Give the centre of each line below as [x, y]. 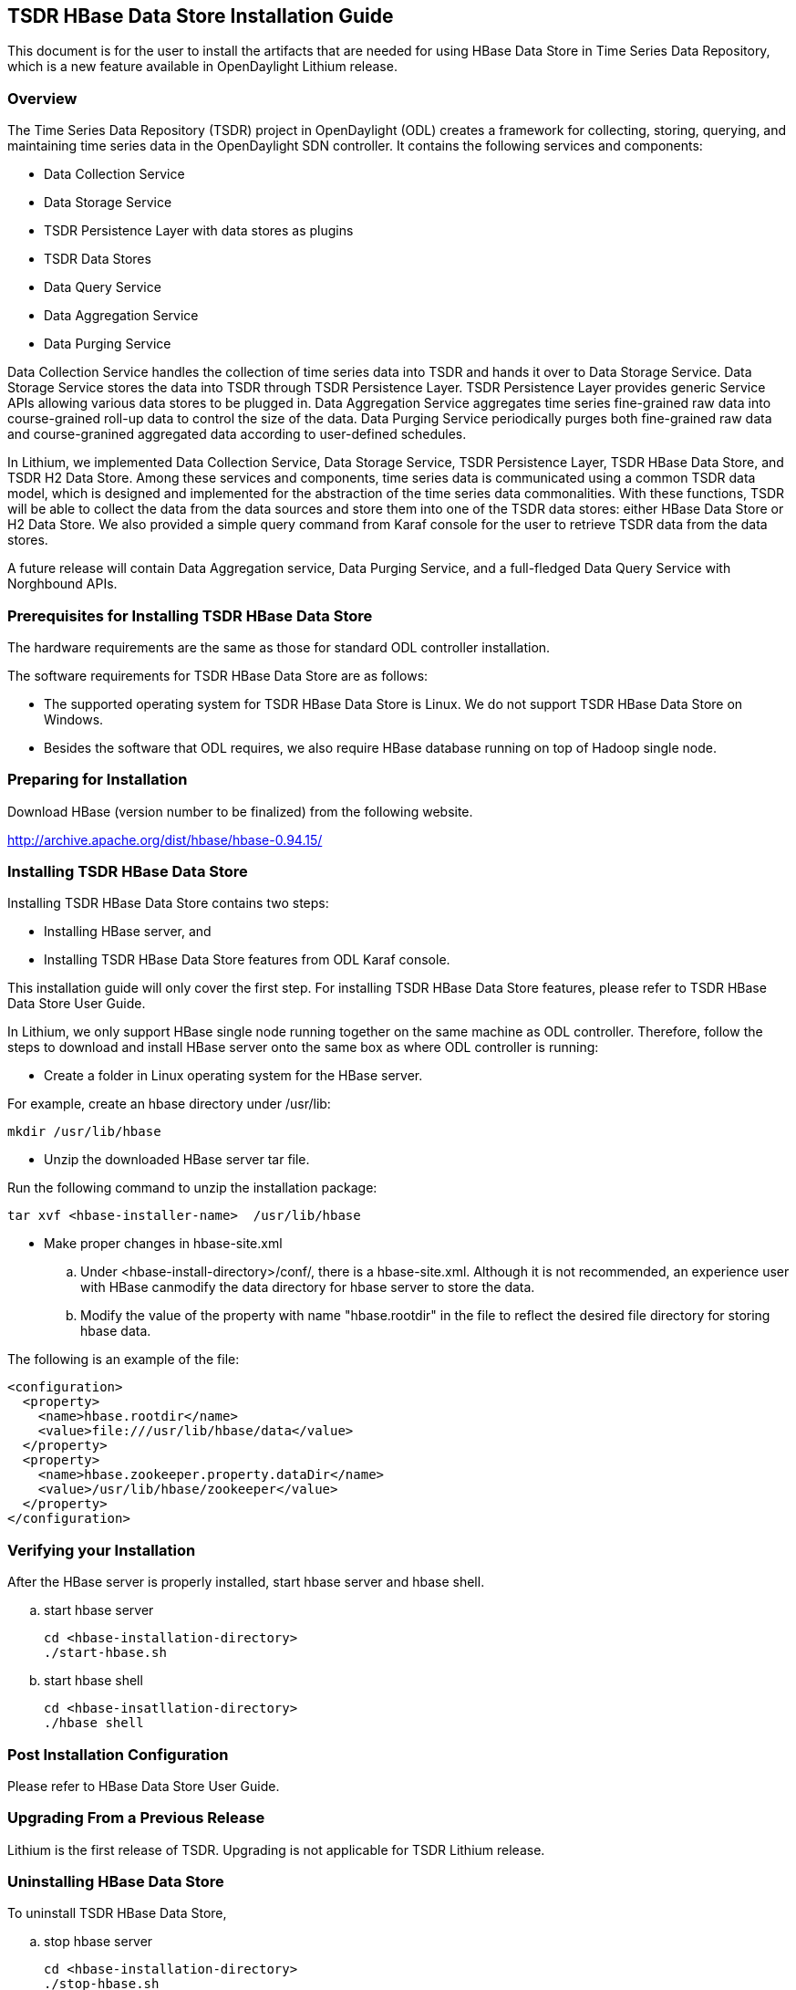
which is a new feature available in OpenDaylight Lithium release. [202, 67]
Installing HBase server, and [128, 932]
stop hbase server [98, 1942]
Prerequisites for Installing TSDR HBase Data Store [190, 615]
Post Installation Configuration [118, 1754]
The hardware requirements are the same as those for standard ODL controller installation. [279, 647]
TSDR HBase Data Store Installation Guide [201, 16]
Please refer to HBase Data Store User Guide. [144, 1786]
